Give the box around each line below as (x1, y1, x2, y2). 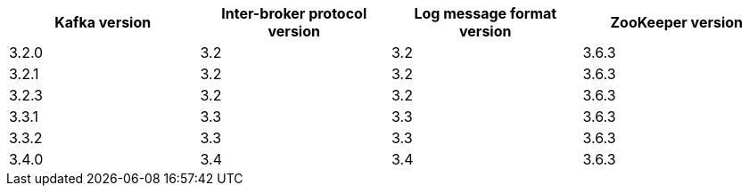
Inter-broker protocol (221, 4, 367, 22)
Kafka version (54, 13, 152, 31)
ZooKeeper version (610, 13, 744, 31)
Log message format (414, 4, 557, 22)
